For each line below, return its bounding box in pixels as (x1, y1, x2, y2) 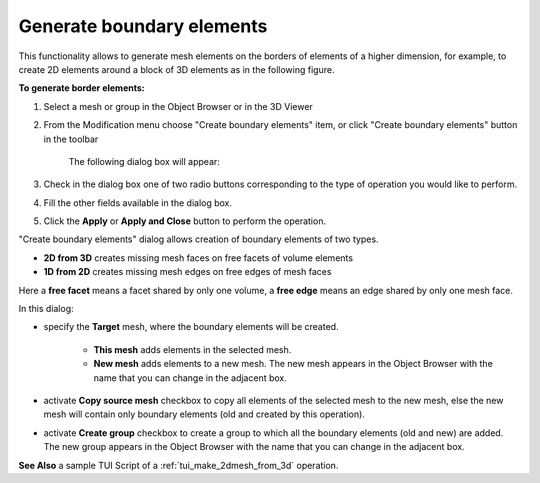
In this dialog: (18, 303, 74, 315)
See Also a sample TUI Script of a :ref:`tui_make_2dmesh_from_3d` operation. (18, 459, 339, 471)
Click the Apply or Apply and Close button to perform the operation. (43, 215, 327, 227)
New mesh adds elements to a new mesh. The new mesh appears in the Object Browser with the (93, 358, 494, 370)
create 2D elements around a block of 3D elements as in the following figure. (18, 63, 335, 75)
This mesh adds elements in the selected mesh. (93, 343, 292, 355)
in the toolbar (43, 133, 99, 145)
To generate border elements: (18, 82, 145, 94)
